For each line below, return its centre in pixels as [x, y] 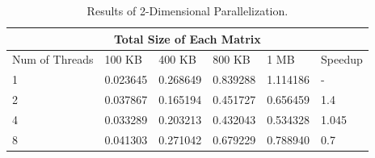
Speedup [342, 59]
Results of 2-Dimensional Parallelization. [187, 10]
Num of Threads [53, 59]
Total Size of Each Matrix [187, 38]
